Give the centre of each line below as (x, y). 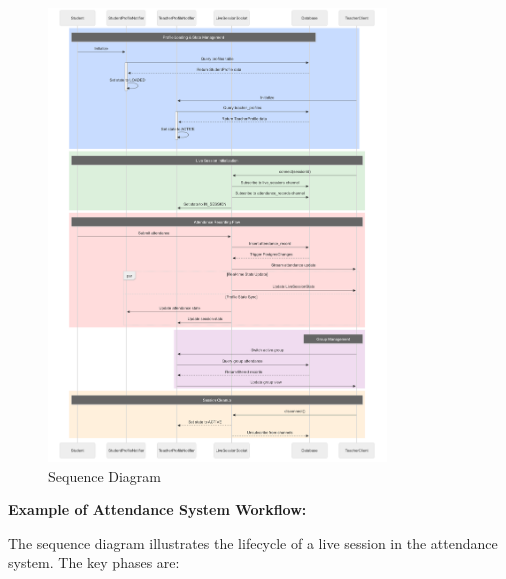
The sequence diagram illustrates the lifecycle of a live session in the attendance (253, 542)
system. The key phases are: (94, 562)
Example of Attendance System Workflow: (157, 509)
